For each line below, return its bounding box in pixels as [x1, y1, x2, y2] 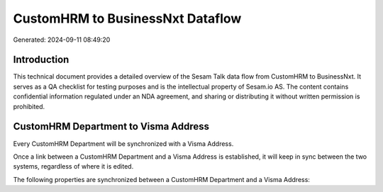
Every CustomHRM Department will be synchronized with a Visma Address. [13, 139, 234, 148]
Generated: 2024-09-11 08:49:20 [13, 35, 111, 44]
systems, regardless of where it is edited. [13, 162, 134, 171]
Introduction [13, 54, 70, 66]
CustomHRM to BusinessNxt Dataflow [13, 11, 242, 26]
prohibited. [13, 102, 45, 111]
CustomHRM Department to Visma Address [13, 120, 209, 132]
